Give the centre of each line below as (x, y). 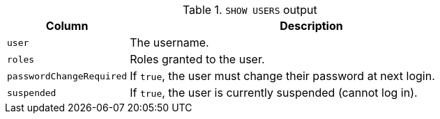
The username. (169, 42)
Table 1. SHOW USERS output (250, 10)
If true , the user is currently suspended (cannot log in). (274, 93)
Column (67, 26)
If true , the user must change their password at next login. (282, 76)
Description (311, 26)
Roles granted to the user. (197, 59)
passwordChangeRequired (67, 76)
